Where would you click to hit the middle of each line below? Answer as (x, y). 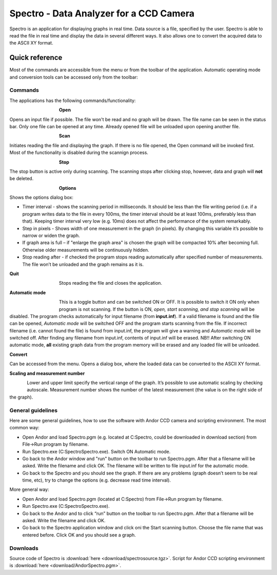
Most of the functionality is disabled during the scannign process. (79, 153)
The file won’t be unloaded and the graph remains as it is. (83, 264)
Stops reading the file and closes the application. (111, 283)
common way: (24, 428)
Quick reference (36, 58)
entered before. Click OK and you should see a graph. (79, 535)
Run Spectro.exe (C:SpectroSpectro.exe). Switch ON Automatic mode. (96, 451)
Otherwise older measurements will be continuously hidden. (86, 250)
